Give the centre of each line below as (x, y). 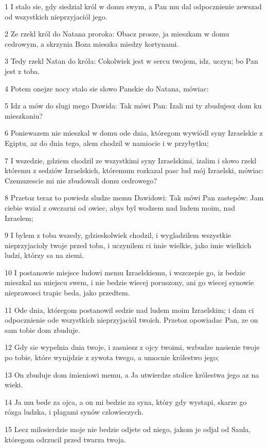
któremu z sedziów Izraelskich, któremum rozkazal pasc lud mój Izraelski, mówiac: (134, 170)
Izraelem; (19, 218)
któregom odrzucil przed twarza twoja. (65, 439)
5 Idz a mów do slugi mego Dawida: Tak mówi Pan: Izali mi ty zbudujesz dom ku (133, 106)
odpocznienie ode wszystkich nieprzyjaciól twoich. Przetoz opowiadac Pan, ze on (131, 320)
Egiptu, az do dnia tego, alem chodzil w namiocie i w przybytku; (107, 143)
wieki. (14, 385)
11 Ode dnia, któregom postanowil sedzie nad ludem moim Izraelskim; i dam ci (129, 310)
